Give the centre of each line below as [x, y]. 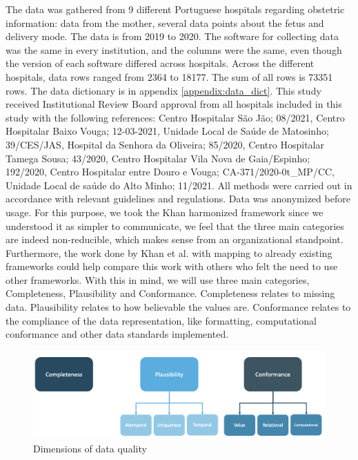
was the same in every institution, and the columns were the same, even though [174, 49]
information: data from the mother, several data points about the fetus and [165, 22]
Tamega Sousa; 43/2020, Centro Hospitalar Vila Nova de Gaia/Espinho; [158, 158]
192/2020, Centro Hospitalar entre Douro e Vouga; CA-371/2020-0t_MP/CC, [170, 172]
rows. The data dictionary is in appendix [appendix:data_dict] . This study [163, 90]
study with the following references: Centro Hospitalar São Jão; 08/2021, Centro [175, 117]
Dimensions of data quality [90, 448]
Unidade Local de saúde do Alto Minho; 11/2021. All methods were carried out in [179, 185]
